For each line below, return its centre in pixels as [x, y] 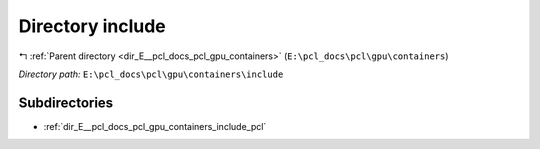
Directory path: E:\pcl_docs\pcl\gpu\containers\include [151, 74]
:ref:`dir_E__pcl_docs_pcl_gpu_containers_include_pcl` [155, 126]
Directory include [92, 26]
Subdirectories [66, 102]
